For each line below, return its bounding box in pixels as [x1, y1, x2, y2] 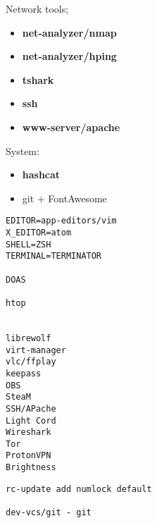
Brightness [6, 462, 56, 473]
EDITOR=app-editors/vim [6, 216, 117, 226]
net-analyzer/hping [22, 49, 117, 63]
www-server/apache [22, 119, 120, 134]
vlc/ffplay [6, 357, 56, 367]
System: [6, 143, 39, 158]
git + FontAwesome [22, 190, 107, 205]
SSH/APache [6, 403, 56, 414]
